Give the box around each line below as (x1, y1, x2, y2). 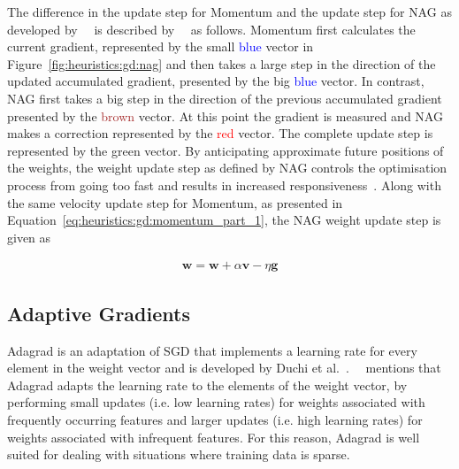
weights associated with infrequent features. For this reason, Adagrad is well (7, 427, 420, 446)
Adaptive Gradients (7, 299, 190, 327)
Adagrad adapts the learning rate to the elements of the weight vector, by (7, 375, 408, 394)
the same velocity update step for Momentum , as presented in (7, 193, 343, 211)
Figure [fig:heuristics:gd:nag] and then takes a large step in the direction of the (7, 54, 436, 73)
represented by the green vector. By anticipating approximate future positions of (7, 141, 444, 159)
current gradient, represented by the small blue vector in (7, 37, 314, 56)
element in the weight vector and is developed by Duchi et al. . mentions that (7, 358, 441, 377)
